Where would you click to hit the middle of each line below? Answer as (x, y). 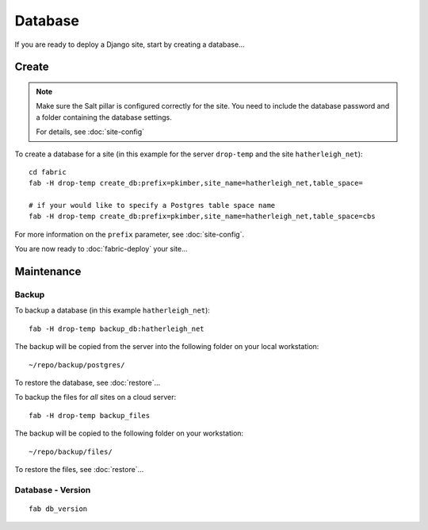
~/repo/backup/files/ (71, 451)
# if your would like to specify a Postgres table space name (152, 205)
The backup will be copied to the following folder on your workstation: (129, 433)
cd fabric (48, 172)
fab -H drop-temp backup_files (90, 415)
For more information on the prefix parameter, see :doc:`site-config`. (130, 234)
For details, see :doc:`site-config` (90, 132)
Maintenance (48, 272)
